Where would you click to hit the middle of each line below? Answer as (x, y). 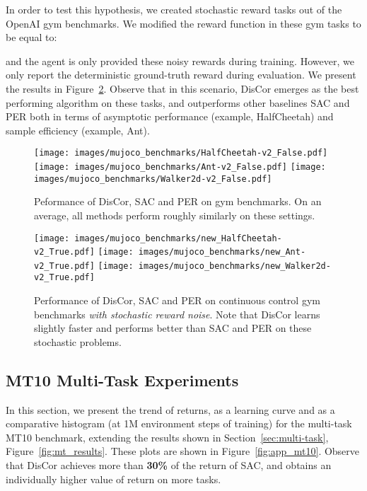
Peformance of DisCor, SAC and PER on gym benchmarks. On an (178, 201)
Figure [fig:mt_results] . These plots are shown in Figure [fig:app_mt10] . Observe (183, 451)
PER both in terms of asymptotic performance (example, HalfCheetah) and (170, 116)
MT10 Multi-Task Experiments (122, 380)
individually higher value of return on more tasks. (113, 479)
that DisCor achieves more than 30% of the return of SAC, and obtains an (169, 465)
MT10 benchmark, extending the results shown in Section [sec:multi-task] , (167, 437)
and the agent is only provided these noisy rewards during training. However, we (180, 60)
